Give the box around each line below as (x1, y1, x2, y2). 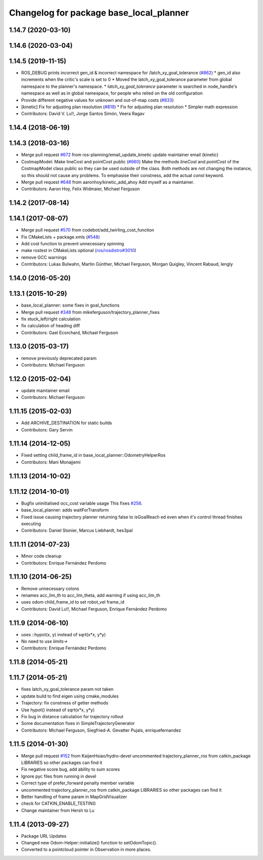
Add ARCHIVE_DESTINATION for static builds (21, 420, 112, 426)
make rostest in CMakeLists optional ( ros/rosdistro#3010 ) (21, 248, 136, 254)
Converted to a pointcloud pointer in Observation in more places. (21, 846, 151, 853)
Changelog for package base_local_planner (9, 7, 189, 18)
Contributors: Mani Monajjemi (21, 459, 81, 465)
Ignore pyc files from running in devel (21, 773, 96, 779)
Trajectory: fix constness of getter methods (21, 700, 109, 706)
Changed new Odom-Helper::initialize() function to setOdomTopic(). (21, 840, 158, 845)
